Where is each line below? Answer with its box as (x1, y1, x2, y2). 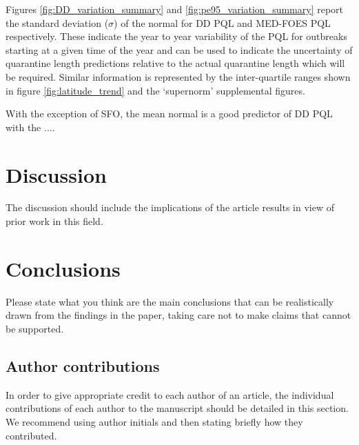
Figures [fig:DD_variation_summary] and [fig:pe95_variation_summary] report (6, 2, 344, 16)
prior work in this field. (6, 214, 103, 228)
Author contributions (6, 355, 160, 376)
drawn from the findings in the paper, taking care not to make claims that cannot (6, 308, 351, 322)
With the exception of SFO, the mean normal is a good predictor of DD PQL (6, 106, 333, 121)
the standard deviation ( (6, 15, 109, 30)
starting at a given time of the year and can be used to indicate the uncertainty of (6, 42, 353, 57)
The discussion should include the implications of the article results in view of (6, 200, 335, 215)
